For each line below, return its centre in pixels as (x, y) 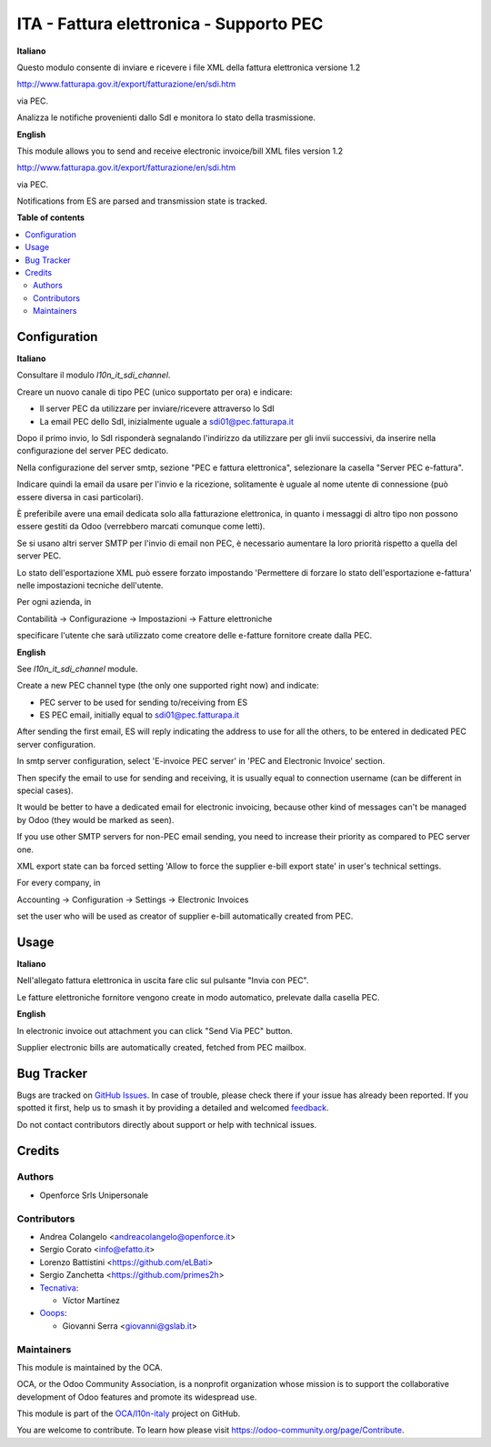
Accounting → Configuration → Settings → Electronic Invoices (133, 899)
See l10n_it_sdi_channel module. (77, 668)
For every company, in (59, 883)
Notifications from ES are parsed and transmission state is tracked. (142, 201)
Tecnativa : (59, 1288)
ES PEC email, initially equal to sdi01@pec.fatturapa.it (140, 715)
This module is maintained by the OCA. (90, 1367)
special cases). (45, 790)
